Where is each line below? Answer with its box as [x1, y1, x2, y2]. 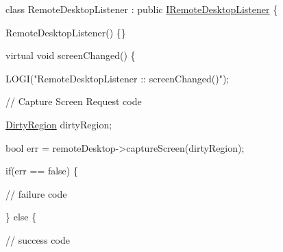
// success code [5, 232, 70, 247]
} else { [5, 209, 37, 224]
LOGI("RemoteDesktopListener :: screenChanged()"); [5, 71, 230, 85]
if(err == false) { [5, 163, 78, 178]
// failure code [5, 186, 67, 201]
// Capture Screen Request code [5, 94, 142, 108]
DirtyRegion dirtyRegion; [5, 117, 112, 131]
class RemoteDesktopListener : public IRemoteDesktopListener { [5, 2, 278, 16]
